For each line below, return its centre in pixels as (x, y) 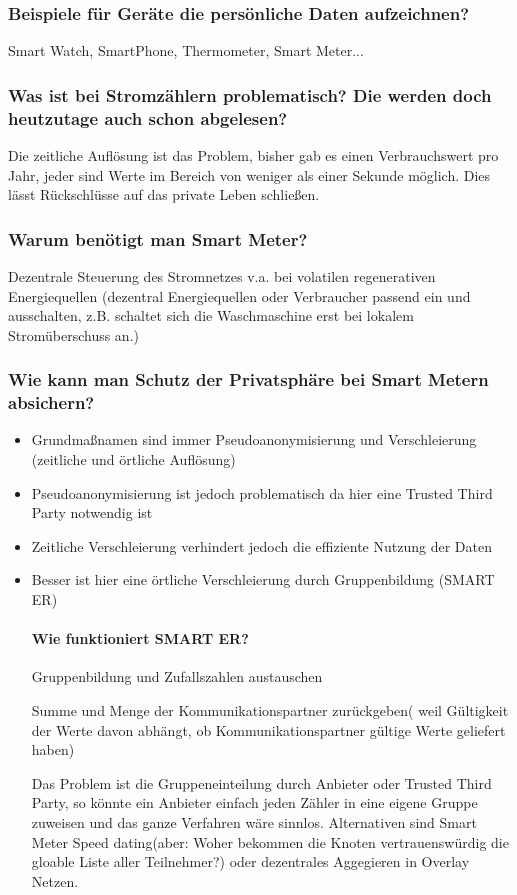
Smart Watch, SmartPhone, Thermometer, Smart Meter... (186, 50)
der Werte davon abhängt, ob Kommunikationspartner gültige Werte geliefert (268, 729)
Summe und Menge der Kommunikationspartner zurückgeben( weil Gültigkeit (270, 710)
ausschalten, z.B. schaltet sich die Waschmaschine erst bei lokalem (211, 315)
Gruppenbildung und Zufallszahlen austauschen (177, 676)
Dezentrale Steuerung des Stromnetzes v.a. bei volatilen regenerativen (222, 275)
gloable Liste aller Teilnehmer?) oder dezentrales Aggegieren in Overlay (250, 861)
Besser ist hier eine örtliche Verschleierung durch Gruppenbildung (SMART (263, 579)
